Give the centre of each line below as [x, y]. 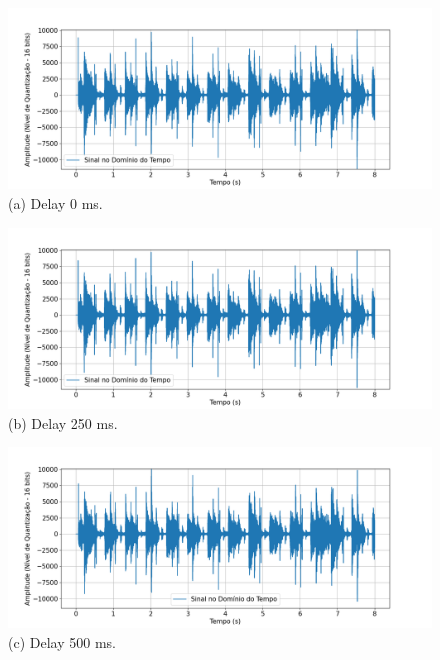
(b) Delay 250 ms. [63, 422]
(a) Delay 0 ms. [55, 202]
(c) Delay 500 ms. [62, 642]
